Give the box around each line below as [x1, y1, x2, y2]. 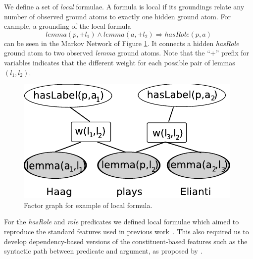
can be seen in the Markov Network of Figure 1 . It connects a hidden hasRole [4, 38, 239, 48]
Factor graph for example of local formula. [24, 200, 152, 210]
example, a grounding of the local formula [4, 21, 131, 31]
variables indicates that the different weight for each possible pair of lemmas [4, 57, 235, 67]
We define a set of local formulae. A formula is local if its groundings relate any [4, 1, 245, 11]
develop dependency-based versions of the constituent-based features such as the [4, 236, 248, 246]
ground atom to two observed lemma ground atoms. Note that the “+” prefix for [4, 48, 250, 58]
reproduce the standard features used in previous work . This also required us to [4, 226, 249, 236]
